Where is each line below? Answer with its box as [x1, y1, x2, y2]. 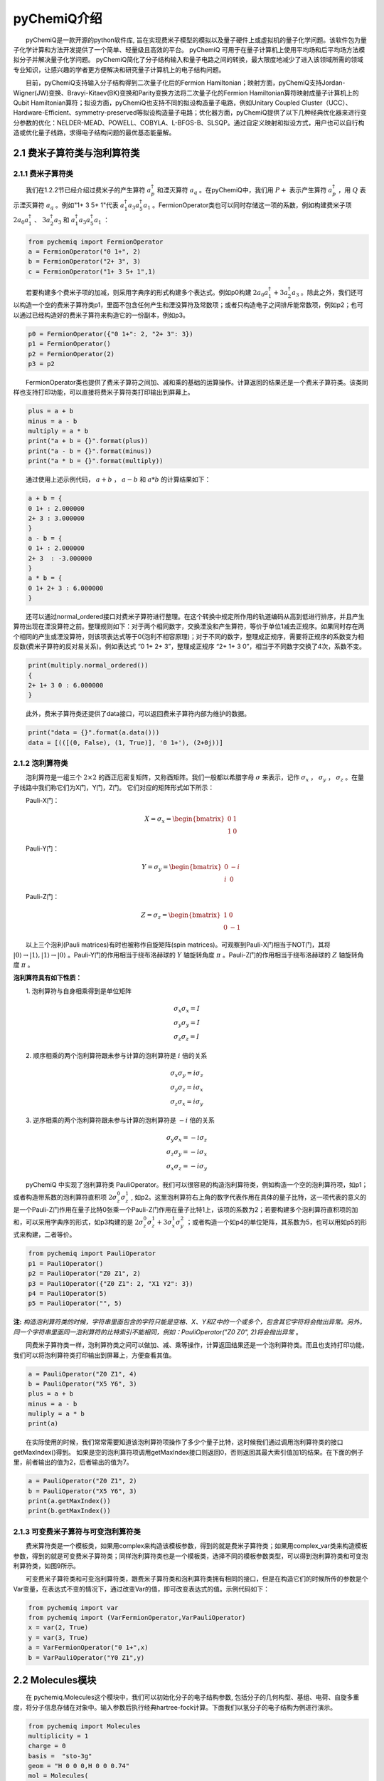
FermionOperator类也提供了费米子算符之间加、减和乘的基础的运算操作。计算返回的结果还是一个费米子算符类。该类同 [26, 378, 369, 386]
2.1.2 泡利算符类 [13, 759, 68, 769]
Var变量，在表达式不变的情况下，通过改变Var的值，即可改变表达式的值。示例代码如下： [13, 1584, 270, 1593]
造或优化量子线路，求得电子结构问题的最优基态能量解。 [13, 128, 176, 137]
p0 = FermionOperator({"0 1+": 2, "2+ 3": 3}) [28, 330, 193, 338]
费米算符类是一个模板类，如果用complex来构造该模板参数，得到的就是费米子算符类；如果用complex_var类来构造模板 [26, 1542, 368, 1550]
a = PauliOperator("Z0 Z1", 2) [28, 1477, 138, 1485]
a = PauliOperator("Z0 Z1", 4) [28, 1370, 138, 1378]
